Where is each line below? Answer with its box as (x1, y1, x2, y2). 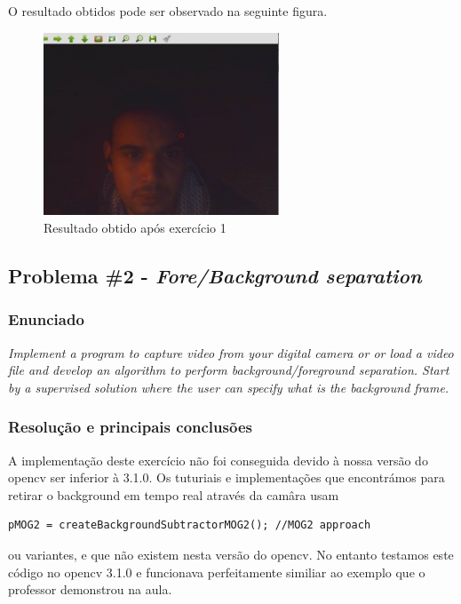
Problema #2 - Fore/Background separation (8, 262, 422, 290)
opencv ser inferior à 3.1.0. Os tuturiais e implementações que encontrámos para (8, 468, 445, 487)
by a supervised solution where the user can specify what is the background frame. (8, 377, 449, 396)
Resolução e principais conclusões (8, 416, 252, 438)
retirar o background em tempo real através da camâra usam (8, 485, 339, 504)
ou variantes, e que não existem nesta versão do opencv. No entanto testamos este (8, 545, 454, 564)
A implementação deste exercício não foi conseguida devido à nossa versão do (8, 450, 428, 469)
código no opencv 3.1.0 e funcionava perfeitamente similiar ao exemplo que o (8, 562, 425, 581)
